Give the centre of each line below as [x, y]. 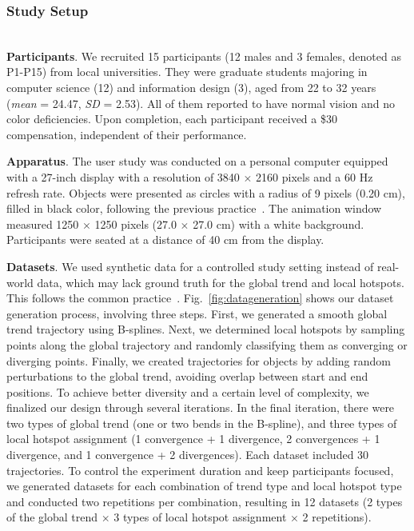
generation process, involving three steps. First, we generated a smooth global [197, 313]
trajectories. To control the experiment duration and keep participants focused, [200, 470]
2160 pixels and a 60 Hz [314, 176]
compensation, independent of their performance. [127, 134]
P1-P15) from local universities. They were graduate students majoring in [187, 72]
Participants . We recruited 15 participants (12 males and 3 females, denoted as [204, 56]
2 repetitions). [337, 517]
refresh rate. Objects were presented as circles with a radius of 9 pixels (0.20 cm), [206, 192]
